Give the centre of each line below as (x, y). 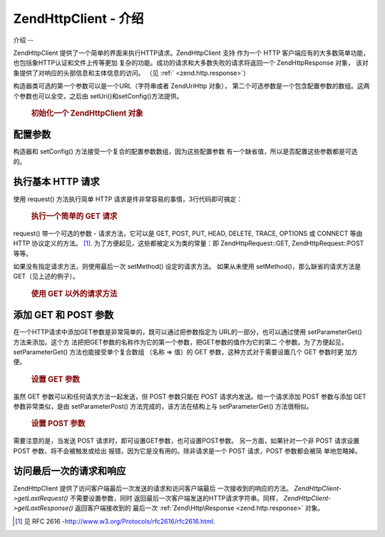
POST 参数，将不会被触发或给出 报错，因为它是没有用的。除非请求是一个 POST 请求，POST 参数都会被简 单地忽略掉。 (187, 451)
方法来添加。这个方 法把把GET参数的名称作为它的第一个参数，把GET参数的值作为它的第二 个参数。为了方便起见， (180, 342)
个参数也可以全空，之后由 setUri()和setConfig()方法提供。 (98, 96)
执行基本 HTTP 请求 (56, 182)
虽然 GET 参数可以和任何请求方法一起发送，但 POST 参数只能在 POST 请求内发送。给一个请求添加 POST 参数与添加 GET (190, 397)
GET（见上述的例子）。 (46, 276)
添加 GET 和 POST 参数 (63, 315)
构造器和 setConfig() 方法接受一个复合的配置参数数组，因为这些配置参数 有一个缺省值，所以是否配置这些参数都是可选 (185, 152)
